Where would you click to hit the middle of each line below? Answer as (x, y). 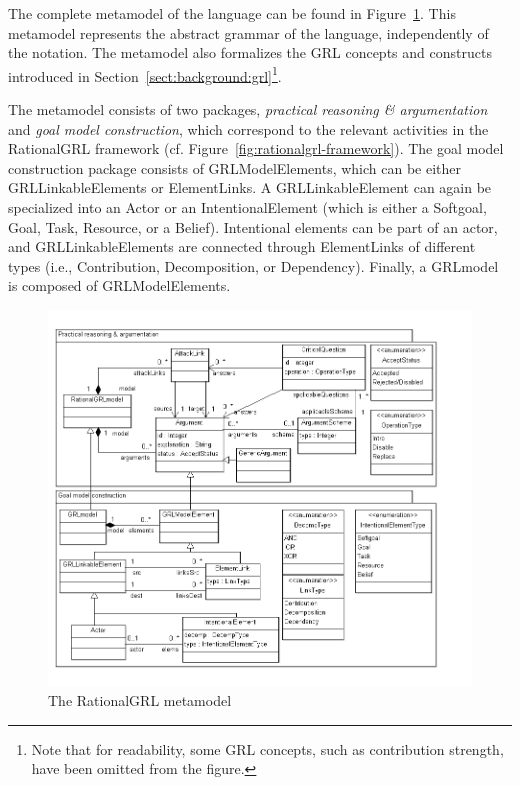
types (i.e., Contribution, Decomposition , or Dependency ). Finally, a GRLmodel (253, 265)
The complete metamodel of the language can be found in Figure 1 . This (232, 13)
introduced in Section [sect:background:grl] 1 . (145, 74)
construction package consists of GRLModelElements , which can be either (235, 167)
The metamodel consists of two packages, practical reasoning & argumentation (248, 109)
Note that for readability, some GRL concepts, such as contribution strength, (267, 748)
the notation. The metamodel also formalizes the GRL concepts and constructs (250, 52)
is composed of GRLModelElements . (119, 285)
